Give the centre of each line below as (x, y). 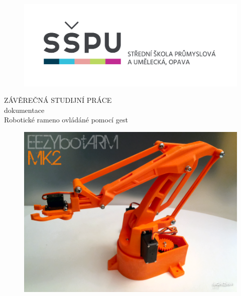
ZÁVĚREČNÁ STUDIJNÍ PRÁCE (58, 100)
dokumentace (24, 110)
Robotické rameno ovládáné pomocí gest (66, 120)
